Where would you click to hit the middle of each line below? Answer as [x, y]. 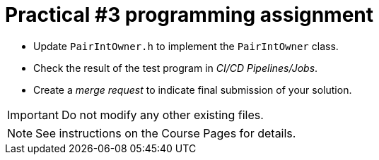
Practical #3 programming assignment [189, 15]
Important [33, 115]
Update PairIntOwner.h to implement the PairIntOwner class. [186, 46]
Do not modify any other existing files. [162, 115]
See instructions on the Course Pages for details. [166, 133]
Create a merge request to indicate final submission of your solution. [193, 90]
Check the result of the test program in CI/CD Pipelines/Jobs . [176, 68]
